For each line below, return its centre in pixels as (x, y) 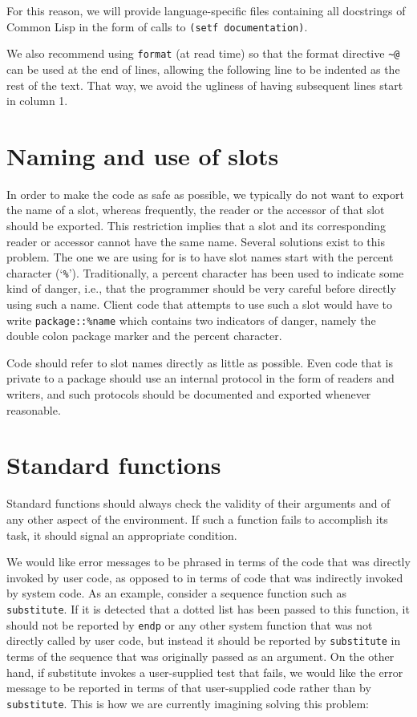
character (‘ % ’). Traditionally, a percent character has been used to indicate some (205, 272)
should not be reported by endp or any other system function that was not (190, 624)
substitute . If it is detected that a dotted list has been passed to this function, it (208, 608)
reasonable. (34, 409)
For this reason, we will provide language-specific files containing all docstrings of (206, 10)
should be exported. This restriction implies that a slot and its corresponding (196, 225)
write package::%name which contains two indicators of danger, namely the (191, 320)
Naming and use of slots (143, 155)
